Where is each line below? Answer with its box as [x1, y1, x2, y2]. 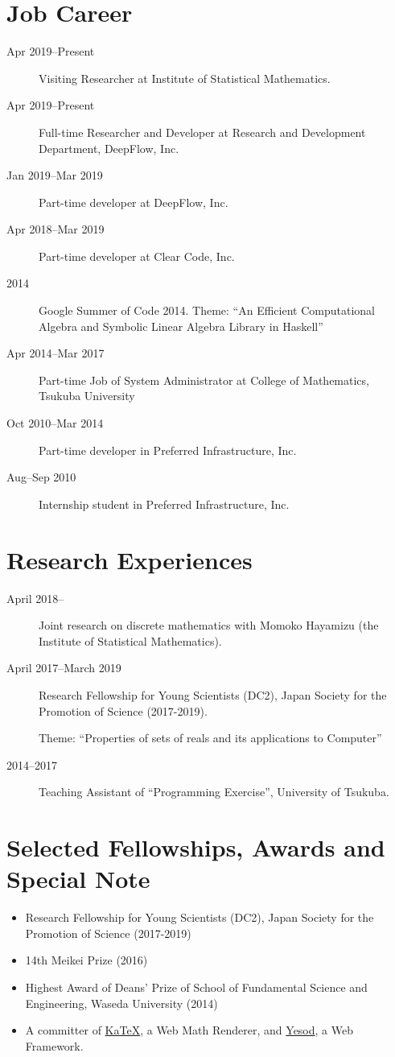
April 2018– [6, 589, 64, 606]
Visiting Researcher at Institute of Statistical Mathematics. [39, 69, 331, 86]
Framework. [25, 1037, 84, 1054]
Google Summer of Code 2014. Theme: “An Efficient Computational [39, 302, 375, 319]
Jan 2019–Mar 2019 [6, 167, 103, 184]
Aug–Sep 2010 [6, 469, 76, 485]
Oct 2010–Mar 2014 [6, 415, 104, 431]
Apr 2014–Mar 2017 [6, 345, 105, 361]
